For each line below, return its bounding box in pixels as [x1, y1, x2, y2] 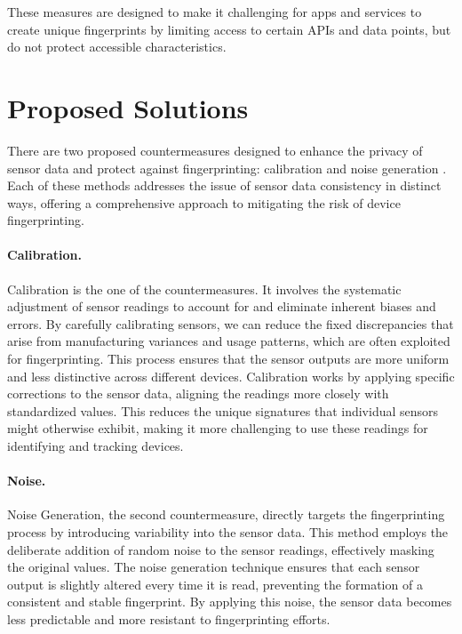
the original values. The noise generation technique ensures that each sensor [7, 558, 420, 576]
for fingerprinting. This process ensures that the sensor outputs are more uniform [7, 349, 450, 368]
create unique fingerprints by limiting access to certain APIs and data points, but [7, 20, 451, 38]
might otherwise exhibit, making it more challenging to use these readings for [7, 419, 428, 437]
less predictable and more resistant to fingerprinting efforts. [7, 609, 331, 628]
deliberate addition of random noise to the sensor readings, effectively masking [7, 540, 434, 558]
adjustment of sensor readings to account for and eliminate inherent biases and [7, 297, 436, 316]
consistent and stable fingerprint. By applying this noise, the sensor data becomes [7, 592, 452, 611]
